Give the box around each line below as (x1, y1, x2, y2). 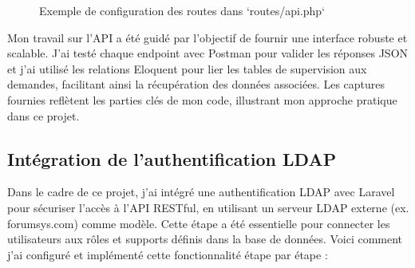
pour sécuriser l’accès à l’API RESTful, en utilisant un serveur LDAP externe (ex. (7, 199, 409, 215)
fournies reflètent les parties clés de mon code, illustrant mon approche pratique (7, 91, 397, 108)
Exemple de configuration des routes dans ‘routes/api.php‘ (39, 2, 326, 18)
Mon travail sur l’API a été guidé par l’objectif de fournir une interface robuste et (7, 29, 408, 45)
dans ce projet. (7, 107, 80, 124)
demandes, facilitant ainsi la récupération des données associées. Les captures (7, 76, 385, 93)
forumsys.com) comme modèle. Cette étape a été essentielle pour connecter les (7, 215, 390, 231)
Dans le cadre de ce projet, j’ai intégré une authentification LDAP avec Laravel (7, 183, 395, 200)
